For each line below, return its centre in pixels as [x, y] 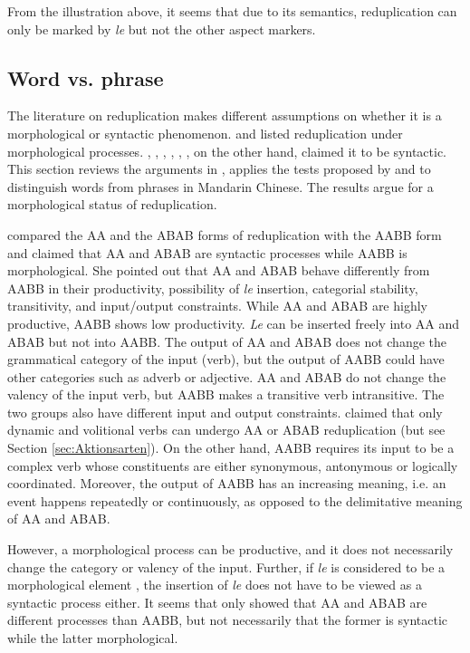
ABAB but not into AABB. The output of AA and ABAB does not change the [227, 341]
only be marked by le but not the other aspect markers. [162, 29]
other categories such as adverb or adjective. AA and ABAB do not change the [227, 376]
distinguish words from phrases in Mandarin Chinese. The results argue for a [221, 186]
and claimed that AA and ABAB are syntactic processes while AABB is [207, 252]
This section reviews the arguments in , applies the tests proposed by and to [219, 169]
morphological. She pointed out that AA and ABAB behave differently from [219, 270]
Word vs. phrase [86, 77]
